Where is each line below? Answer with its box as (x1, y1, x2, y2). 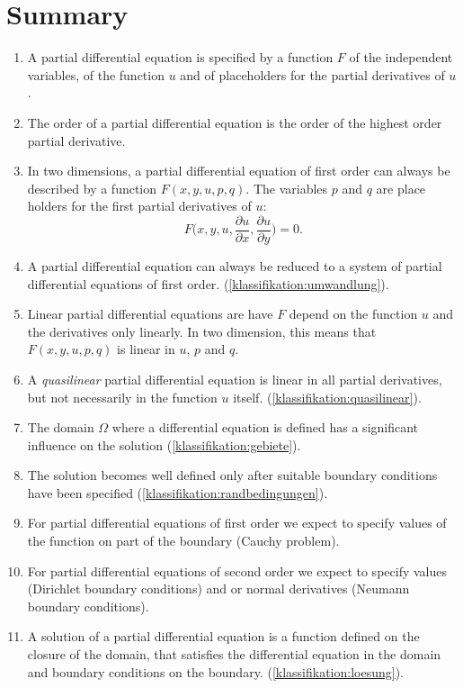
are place (376, 178, 426, 197)
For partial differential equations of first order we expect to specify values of (27, 513, 447, 532)
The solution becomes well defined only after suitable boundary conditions (27, 466, 438, 484)
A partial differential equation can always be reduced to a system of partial (27, 256, 442, 275)
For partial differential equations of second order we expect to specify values (27, 561, 447, 580)
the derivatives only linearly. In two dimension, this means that (27, 321, 377, 340)
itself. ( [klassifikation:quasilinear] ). (233, 387, 422, 406)
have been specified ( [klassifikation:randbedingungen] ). (27, 483, 328, 502)
